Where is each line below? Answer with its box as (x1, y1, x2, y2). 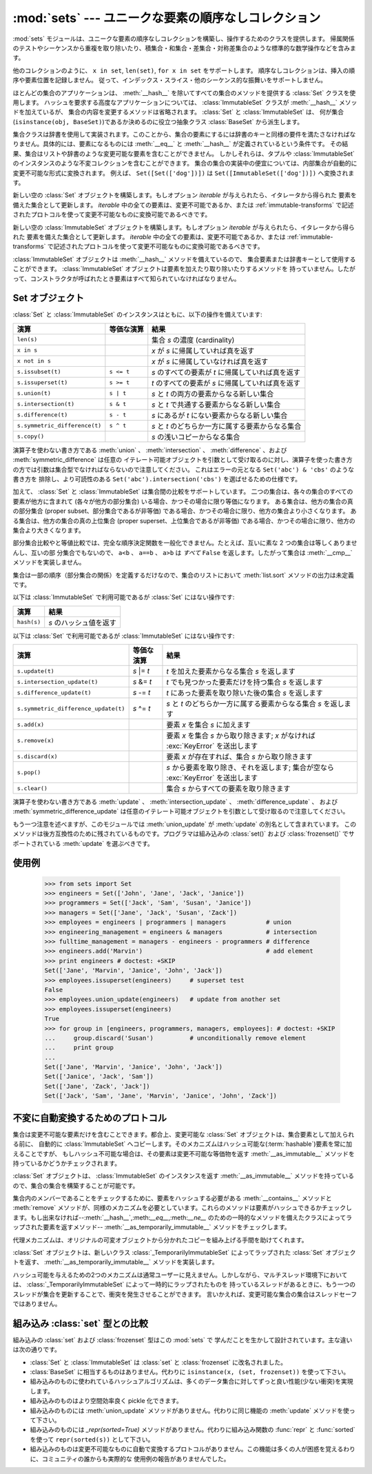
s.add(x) (17, 720, 45, 728)
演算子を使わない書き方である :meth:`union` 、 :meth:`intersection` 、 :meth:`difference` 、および (12, 445, 287, 454)
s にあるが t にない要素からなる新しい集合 (152, 410, 288, 420)
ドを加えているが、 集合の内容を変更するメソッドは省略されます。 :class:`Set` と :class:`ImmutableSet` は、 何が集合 (12, 108, 344, 117)
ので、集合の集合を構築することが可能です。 (12, 1181, 139, 1189)
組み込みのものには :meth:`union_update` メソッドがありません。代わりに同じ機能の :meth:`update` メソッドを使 (30, 1406, 349, 1415)
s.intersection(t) (17, 401, 75, 408)
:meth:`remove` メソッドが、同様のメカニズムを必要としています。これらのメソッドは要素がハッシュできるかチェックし (12, 1204, 353, 1212)
